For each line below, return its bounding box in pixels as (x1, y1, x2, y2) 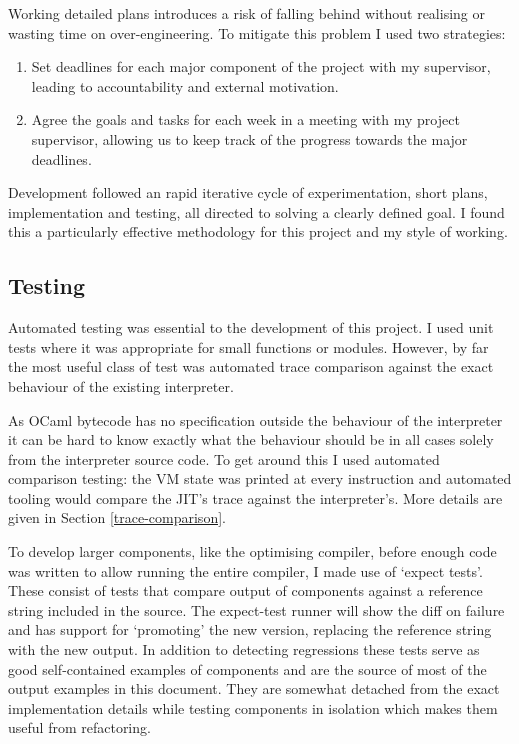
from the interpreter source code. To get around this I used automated (8, 448, 440, 469)
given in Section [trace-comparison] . (8, 507, 226, 528)
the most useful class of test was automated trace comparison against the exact (8, 356, 494, 377)
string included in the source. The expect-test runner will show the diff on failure (8, 599, 505, 620)
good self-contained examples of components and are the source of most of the (8, 658, 487, 679)
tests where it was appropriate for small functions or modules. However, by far (8, 336, 489, 357)
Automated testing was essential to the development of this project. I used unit (8, 317, 494, 338)
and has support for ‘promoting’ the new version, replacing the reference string (8, 619, 492, 640)
